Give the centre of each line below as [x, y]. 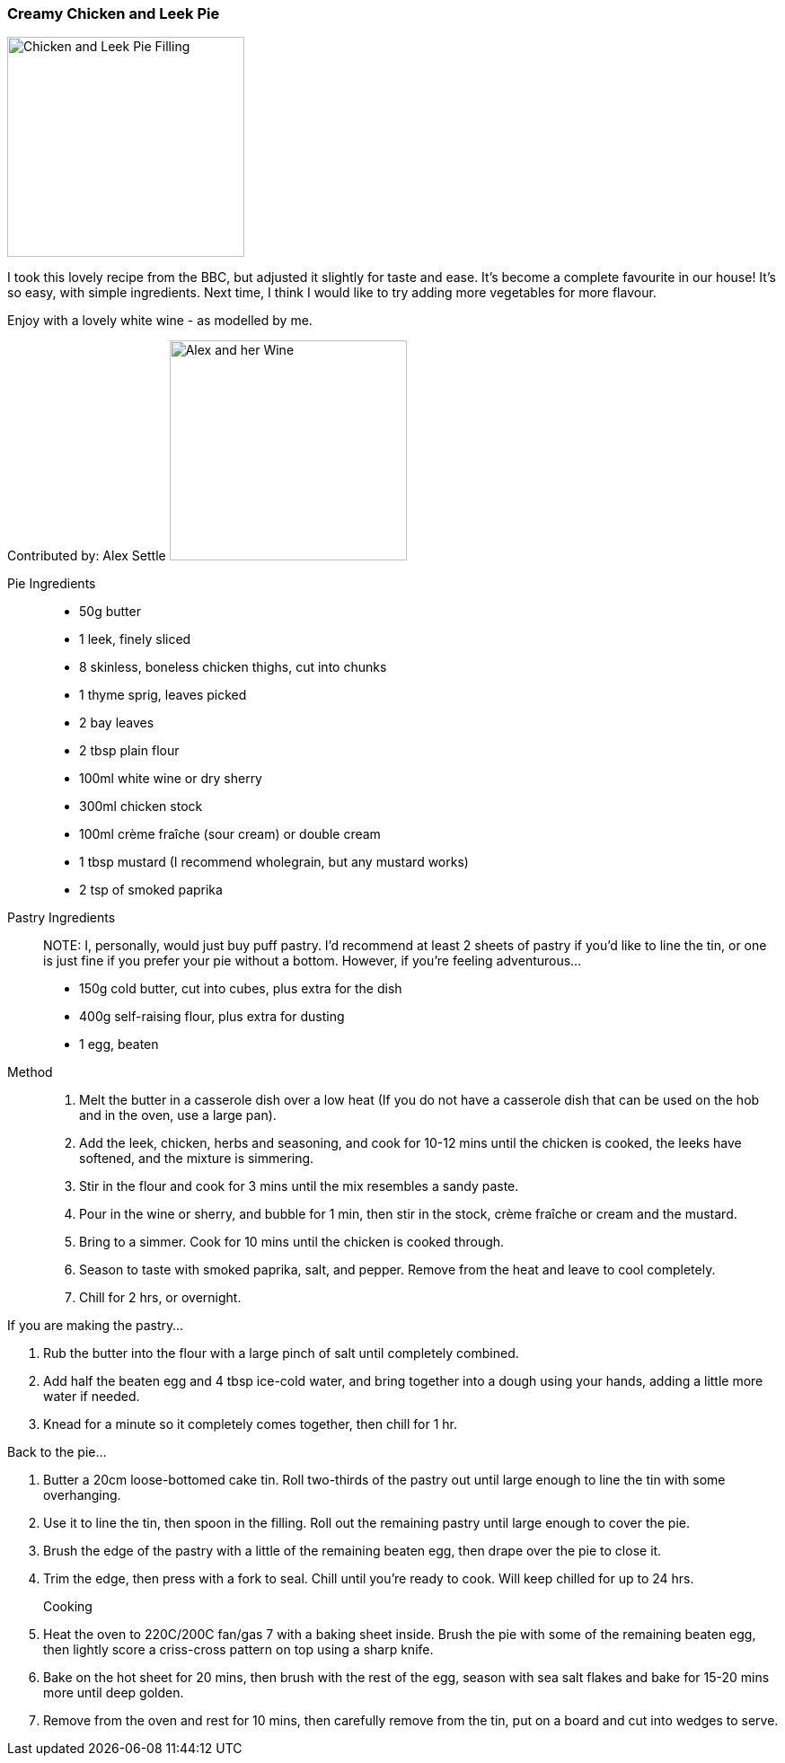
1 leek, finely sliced [135, 639]
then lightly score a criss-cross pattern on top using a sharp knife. [238, 1650]
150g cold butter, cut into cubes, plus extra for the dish [241, 989]
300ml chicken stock [141, 807]
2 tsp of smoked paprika [151, 890]
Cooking [68, 1607]
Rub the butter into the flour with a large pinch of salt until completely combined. [281, 1353]
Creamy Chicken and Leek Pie [114, 13]
